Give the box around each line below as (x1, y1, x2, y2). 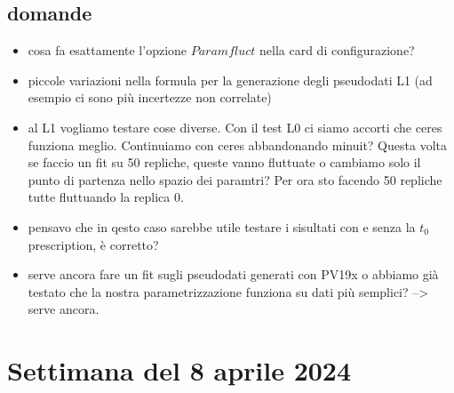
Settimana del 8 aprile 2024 (7, 352, 352, 389)
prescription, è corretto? (28, 235, 159, 253)
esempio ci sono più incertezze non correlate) (28, 88, 272, 107)
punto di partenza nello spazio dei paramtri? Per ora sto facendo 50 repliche (28, 170, 442, 188)
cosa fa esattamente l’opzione (28, 41, 187, 60)
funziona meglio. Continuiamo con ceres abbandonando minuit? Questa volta (28, 135, 447, 154)
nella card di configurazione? (259, 41, 415, 60)
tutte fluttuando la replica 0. (28, 188, 184, 206)
